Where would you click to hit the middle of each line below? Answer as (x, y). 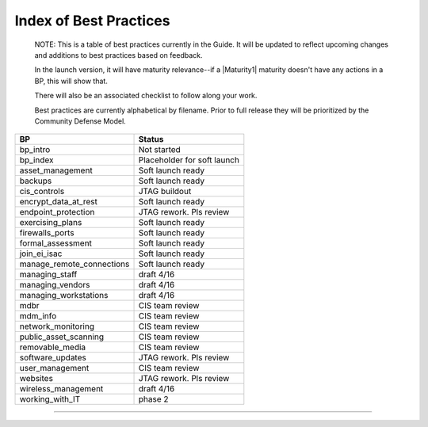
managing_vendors (55, 285)
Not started (160, 150)
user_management (54, 368)
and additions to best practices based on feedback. (118, 55)
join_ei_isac (41, 254)
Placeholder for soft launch (189, 160)
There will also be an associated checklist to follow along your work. (146, 96)
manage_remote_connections (75, 264)
